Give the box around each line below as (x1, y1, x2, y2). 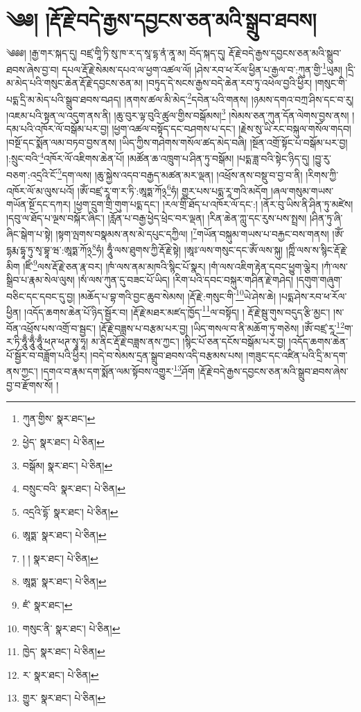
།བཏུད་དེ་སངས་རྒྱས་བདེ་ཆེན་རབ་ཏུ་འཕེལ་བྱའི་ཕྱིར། (146, 75, 312, 89)
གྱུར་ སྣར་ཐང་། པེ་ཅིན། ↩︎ (22, 691, 106, 705)
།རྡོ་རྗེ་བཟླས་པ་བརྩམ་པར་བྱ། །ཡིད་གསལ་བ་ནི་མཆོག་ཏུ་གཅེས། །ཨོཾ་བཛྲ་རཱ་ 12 (98, 319, 345, 335)
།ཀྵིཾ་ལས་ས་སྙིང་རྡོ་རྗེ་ (285, 243, 348, 257)
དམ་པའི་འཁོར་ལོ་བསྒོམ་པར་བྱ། (6, 121, 109, 136)
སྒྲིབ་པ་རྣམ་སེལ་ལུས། (6, 272, 75, 286)
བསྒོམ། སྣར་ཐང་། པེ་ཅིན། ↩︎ (22, 458, 113, 472)
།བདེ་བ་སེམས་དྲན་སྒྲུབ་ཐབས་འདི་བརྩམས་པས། (90, 347, 243, 362)
